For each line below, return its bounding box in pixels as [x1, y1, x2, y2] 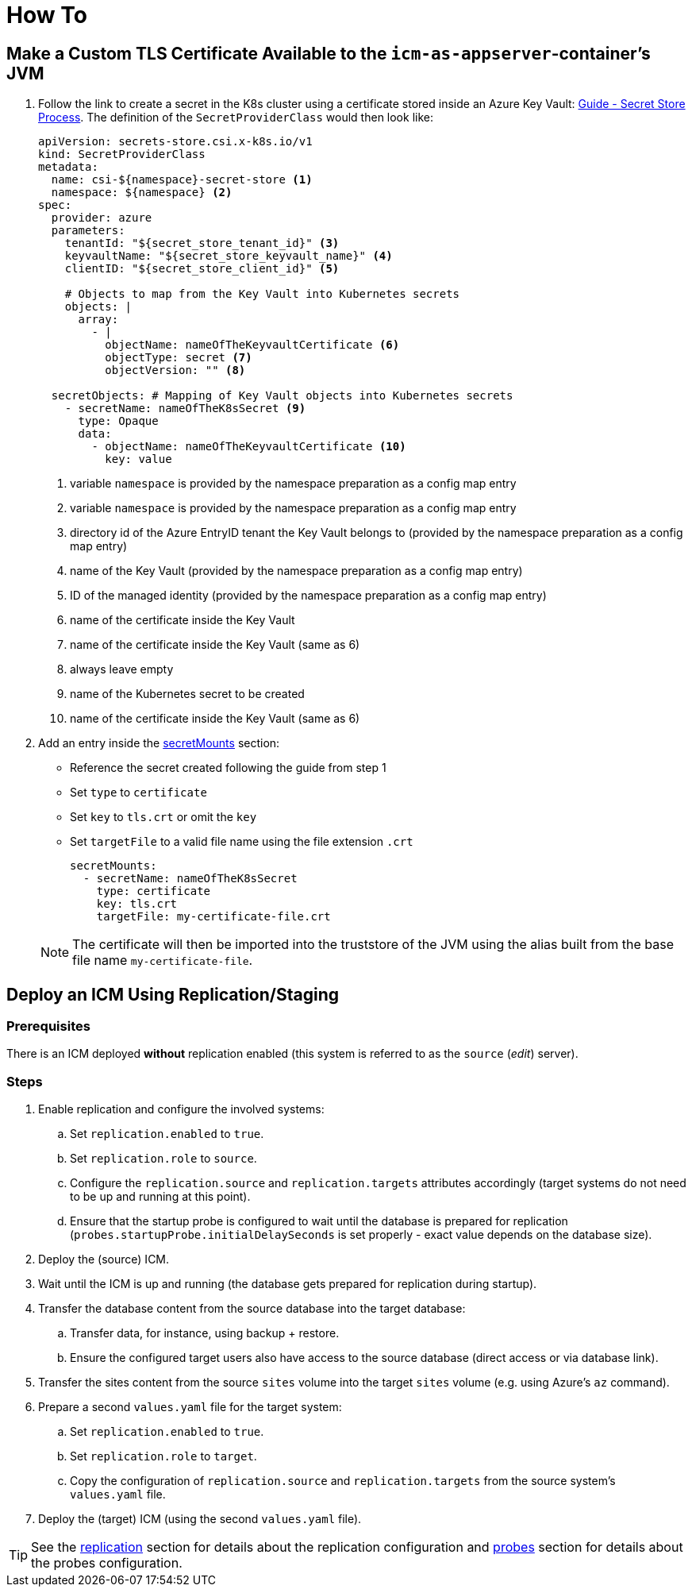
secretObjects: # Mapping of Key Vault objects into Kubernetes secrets [51, 389, 513, 403]
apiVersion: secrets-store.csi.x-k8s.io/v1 [38, 135, 313, 148]
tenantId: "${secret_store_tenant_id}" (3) [64, 237, 340, 250]
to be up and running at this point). [70, 1190, 251, 1204]
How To [6, 2, 87, 29]
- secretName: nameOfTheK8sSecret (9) [64, 402, 306, 415]
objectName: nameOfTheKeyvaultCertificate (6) [105, 338, 400, 352]
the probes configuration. [31, 1555, 183, 1572]
